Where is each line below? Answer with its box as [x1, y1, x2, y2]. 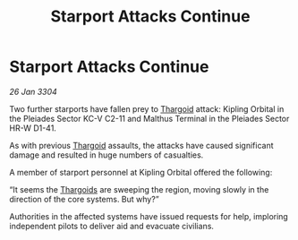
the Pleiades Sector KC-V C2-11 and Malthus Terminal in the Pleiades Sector [9, 113, 290, 124]
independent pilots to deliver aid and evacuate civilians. [9, 220, 215, 231]
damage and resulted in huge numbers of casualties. [9, 150, 204, 160]
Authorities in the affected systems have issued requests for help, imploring [9, 210, 288, 221]
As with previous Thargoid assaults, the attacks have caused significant [9, 140, 275, 150]
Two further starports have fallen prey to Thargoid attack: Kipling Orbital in [9, 103, 285, 114]
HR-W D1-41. [9, 123, 56, 133]
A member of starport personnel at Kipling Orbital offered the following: [9, 167, 273, 177]
